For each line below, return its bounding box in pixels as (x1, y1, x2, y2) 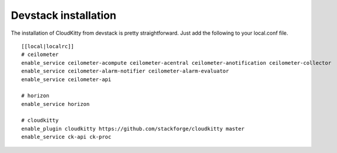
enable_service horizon (21, 101, 90, 107)
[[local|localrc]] (21, 43, 75, 49)
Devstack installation (11, 9, 117, 22)
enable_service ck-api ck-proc (21, 134, 112, 141)
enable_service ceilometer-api (21, 76, 112, 82)
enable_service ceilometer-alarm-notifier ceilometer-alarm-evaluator (21, 68, 229, 75)
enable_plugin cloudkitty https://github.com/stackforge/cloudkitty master (21, 125, 245, 132)
